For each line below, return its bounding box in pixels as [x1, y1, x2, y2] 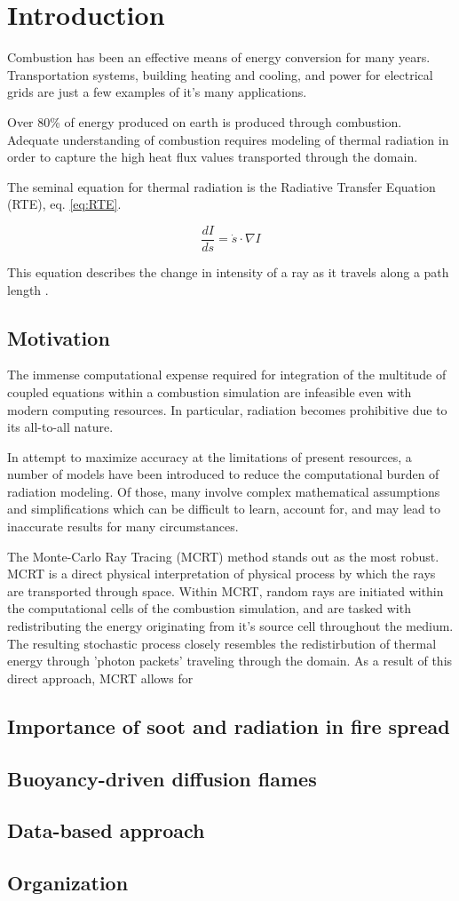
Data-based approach [7, 817, 205, 844]
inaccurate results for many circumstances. [7, 517, 239, 536]
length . [7, 280, 49, 299]
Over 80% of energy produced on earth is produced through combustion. [7, 112, 402, 131]
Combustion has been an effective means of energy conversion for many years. [7, 48, 431, 67]
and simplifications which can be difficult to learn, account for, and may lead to [7, 499, 440, 518]
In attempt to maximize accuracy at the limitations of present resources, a [7, 447, 412, 466]
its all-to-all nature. [7, 418, 114, 436]
